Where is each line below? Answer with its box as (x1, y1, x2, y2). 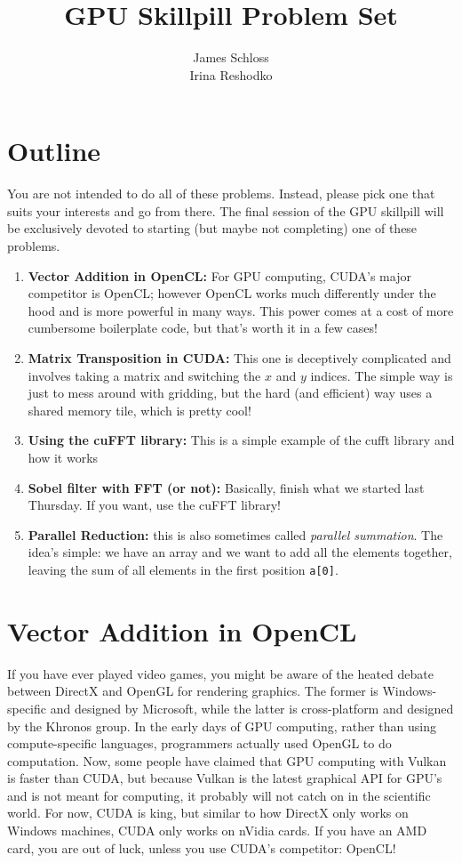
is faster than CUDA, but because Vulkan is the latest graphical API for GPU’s (7, 769, 442, 787)
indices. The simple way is (310, 366, 453, 384)
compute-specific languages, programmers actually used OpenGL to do (7, 734, 392, 753)
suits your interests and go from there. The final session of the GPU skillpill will (7, 201, 444, 220)
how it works (28, 448, 99, 466)
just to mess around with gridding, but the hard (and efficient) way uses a (28, 383, 433, 402)
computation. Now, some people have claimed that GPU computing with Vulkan (7, 751, 447, 770)
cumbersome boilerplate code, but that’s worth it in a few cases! (28, 319, 378, 337)
